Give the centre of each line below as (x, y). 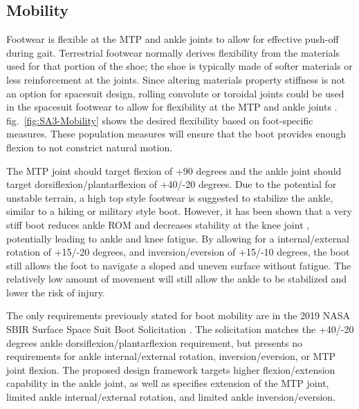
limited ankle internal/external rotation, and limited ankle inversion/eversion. (171, 397)
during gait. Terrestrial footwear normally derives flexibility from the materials (173, 52)
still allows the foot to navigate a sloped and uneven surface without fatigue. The (179, 265)
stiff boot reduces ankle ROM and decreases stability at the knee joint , (158, 224)
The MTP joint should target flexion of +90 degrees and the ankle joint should (174, 170)
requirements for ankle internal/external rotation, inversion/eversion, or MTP (171, 356)
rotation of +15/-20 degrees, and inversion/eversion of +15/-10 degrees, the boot (178, 252)
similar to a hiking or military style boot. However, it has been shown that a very (179, 211)
